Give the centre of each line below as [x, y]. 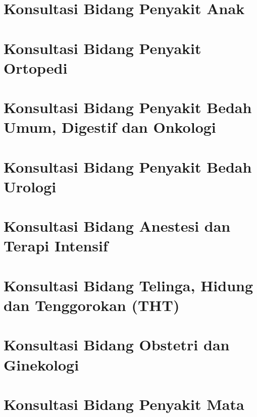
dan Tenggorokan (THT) [92, 305]
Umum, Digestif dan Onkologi [110, 127]
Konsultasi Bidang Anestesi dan [117, 226]
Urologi [30, 186]
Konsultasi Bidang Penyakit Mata [124, 404]
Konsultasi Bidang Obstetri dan [117, 345]
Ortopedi [36, 67]
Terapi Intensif [56, 246]
